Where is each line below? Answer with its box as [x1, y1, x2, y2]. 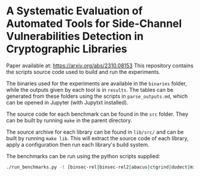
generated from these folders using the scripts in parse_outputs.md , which [6, 92, 188, 100]
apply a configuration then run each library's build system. [6, 141, 150, 148]
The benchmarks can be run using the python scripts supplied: [6, 152, 161, 159]
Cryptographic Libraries [6, 42, 127, 56]
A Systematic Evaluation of [6, 4, 143, 18]
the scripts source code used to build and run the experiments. [6, 68, 161, 75]
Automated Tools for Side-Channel [6, 17, 182, 30]
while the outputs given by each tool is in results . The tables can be [6, 86, 174, 93]
